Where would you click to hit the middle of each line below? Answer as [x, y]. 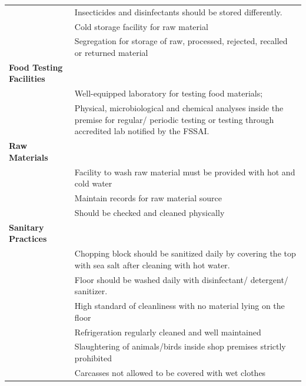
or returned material [111, 53]
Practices [28, 239]
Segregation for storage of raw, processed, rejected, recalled [181, 41]
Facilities [27, 79]
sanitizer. [91, 291]
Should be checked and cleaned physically [149, 212]
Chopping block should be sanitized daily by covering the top [185, 253]
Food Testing [36, 67]
